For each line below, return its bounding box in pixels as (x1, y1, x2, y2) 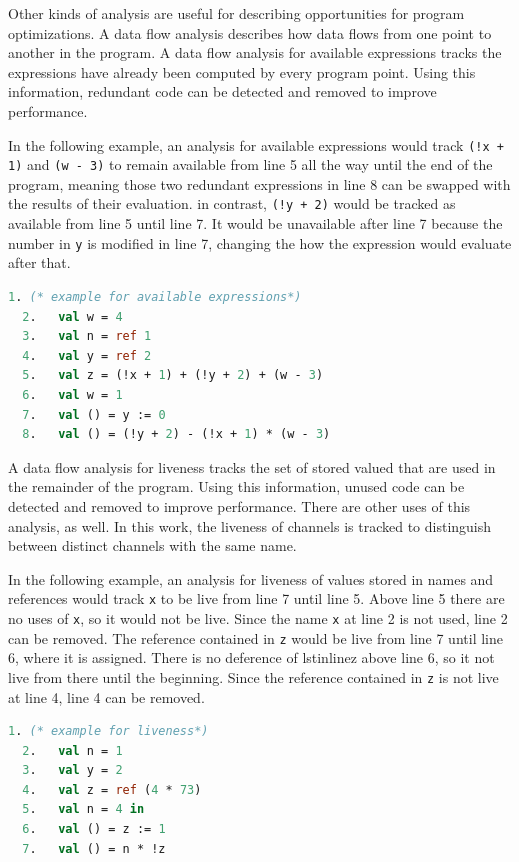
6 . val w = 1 (22, 387, 123, 402)
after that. (8, 252, 71, 273)
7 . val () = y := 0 (22, 407, 166, 422)
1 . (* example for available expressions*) (8, 289, 302, 304)
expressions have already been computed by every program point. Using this (8, 61, 476, 82)
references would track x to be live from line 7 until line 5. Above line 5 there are (8, 588, 505, 609)
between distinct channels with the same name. (8, 535, 297, 556)
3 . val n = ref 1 (22, 329, 152, 344)
